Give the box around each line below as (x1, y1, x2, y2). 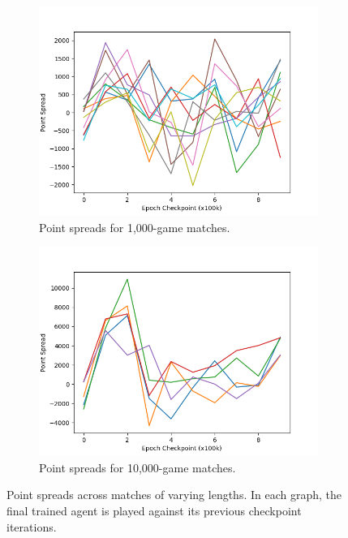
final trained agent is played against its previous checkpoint (6, 501, 302, 519)
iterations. (6, 518, 57, 535)
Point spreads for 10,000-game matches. (39, 458, 236, 476)
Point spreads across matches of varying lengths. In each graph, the (6, 486, 342, 503)
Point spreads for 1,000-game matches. (39, 218, 230, 235)
